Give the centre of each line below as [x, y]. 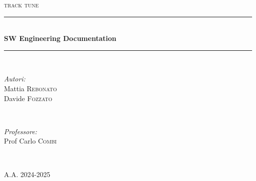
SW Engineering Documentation [60, 38]
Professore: [21, 131]
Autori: [15, 79]
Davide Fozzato [28, 98]
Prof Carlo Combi [30, 141]
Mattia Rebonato [31, 88]
